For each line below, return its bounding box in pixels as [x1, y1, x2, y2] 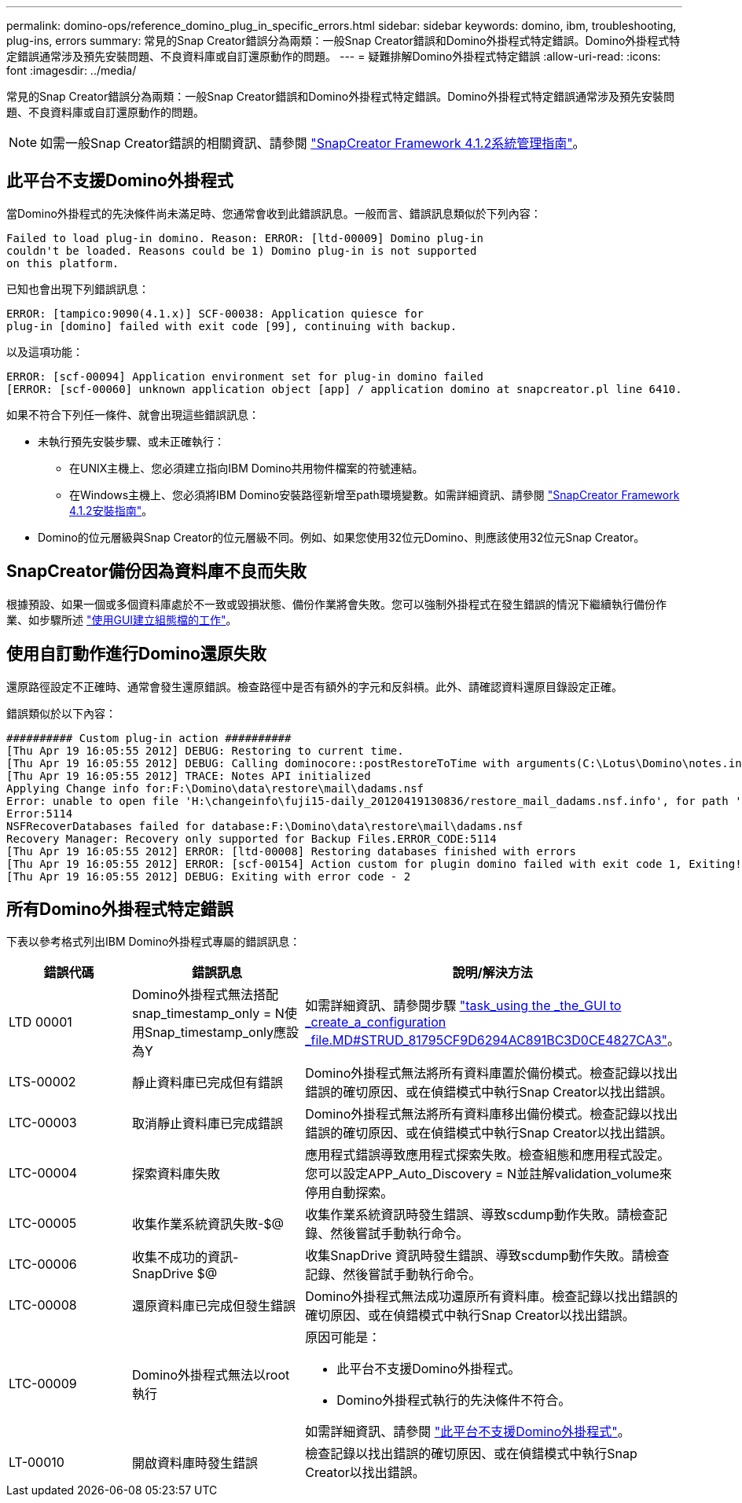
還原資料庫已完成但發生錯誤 [131, 1298, 296, 1314]
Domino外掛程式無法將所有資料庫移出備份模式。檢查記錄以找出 [305, 1106, 678, 1123]
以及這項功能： [6, 344, 83, 358]
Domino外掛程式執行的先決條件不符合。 [336, 1392, 571, 1409]
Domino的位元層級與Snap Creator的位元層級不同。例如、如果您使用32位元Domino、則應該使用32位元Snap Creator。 [38, 530, 645, 544]
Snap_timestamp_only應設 [144, 1024, 299, 1041]
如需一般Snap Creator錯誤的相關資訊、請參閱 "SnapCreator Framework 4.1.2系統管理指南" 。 [40, 135, 586, 151]
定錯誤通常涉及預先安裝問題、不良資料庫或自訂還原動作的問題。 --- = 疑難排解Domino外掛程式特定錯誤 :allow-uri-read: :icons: [6, 50, 661, 63]
